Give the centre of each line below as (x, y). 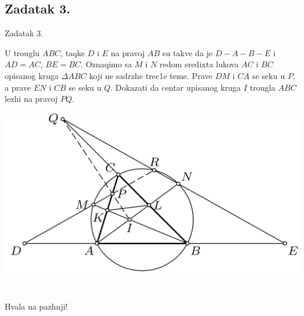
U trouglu (22, 52)
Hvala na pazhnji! (36, 306)
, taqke (72, 52)
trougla (262, 87)
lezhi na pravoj (31, 99)
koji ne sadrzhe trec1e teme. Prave (151, 75)
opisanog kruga (32, 75)
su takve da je (187, 52)
